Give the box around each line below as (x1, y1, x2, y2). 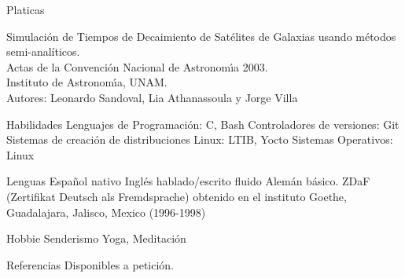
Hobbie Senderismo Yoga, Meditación (6, 230, 186, 247)
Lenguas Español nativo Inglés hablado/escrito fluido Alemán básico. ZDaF (6, 173, 370, 189)
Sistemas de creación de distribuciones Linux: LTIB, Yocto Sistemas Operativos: (6, 131, 393, 148)
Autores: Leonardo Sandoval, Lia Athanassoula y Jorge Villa (6, 89, 298, 105)
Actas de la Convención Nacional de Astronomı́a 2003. (6, 58, 268, 75)
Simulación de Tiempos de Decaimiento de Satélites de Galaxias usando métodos (6, 27, 396, 44)
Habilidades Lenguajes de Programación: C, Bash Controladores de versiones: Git (6, 115, 399, 132)
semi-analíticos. (6, 43, 80, 60)
